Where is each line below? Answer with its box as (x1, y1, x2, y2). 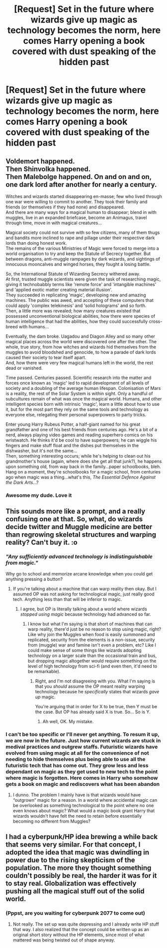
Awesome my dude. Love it (5, 491, 72, 498)
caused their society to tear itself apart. (5, 355, 86, 360)
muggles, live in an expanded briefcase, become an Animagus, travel (5, 215, 147, 220)
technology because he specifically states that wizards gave (35, 688, 160, 694)
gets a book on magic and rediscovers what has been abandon (5, 780, 160, 787)
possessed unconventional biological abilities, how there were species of (5, 313, 156, 319)
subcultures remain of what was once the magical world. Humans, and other (5, 396, 162, 401)
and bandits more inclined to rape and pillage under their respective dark (5, 235, 155, 241)
